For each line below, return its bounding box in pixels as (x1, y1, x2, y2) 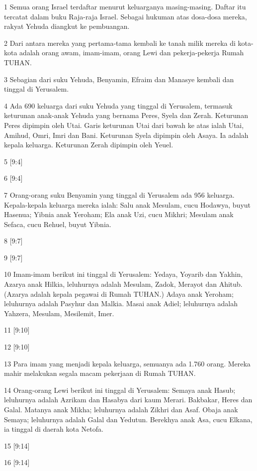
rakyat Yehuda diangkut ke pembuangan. (4, 21, 130, 31)
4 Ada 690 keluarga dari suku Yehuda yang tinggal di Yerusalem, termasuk (4, 100, 233, 111)
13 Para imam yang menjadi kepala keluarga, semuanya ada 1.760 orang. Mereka (4, 358, 251, 368)
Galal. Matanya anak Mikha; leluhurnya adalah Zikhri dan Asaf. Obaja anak (4, 404, 238, 414)
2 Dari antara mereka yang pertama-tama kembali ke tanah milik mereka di (4, 37, 236, 48)
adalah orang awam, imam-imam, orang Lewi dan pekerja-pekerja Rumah (19, 47, 244, 58)
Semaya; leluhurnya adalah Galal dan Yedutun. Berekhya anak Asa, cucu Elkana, (4, 414, 253, 424)
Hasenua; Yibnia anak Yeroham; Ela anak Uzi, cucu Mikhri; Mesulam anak (4, 209, 234, 220)
